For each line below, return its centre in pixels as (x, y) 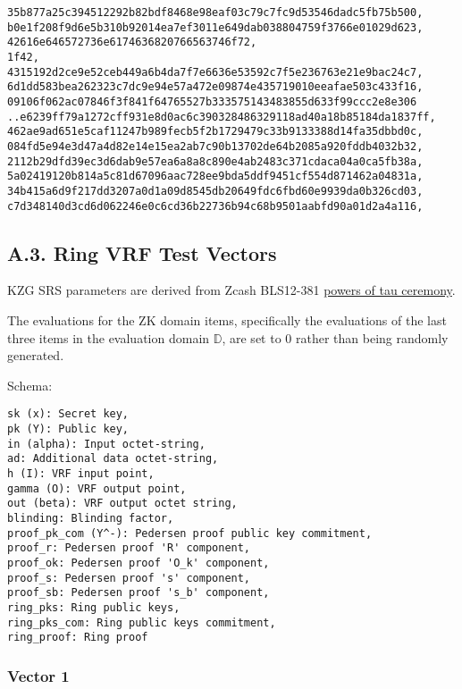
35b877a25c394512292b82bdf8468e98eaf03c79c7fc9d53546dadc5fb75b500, (215, 13)
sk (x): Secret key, (68, 414)
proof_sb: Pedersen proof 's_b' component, (139, 593)
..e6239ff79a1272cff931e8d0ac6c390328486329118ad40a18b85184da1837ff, (222, 117)
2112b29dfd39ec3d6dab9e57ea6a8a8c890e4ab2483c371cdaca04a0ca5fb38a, (215, 161)
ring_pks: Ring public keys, (94, 607)
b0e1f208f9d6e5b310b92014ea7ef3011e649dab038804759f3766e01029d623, (215, 27)
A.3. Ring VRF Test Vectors (142, 252)
